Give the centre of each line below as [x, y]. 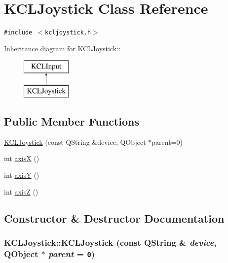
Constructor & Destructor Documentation [114, 218]
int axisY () [22, 175]
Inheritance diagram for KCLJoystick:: [62, 48]
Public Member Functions [72, 121]
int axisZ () [21, 191]
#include [18, 33]
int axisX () [22, 158]
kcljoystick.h [68, 33]
